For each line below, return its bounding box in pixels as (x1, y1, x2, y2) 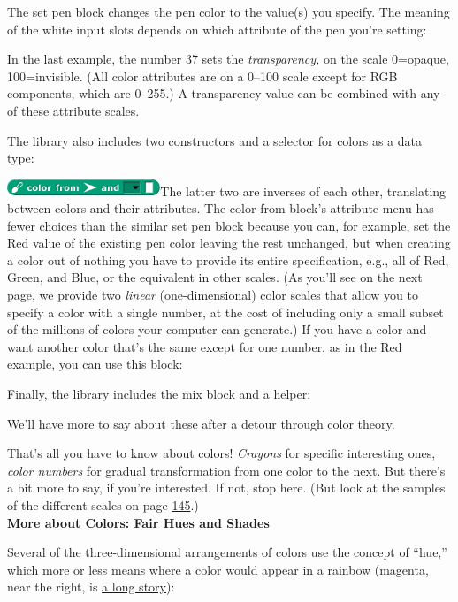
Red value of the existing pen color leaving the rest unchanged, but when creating (7, 233, 451, 252)
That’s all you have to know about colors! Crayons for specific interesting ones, (7, 444, 436, 462)
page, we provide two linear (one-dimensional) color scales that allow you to (7, 285, 418, 303)
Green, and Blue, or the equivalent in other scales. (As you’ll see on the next (7, 268, 423, 286)
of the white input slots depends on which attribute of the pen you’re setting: (7, 19, 427, 38)
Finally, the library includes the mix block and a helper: (7, 384, 311, 402)
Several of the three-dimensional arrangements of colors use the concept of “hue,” (7, 543, 447, 561)
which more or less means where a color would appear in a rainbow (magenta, (7, 560, 429, 578)
